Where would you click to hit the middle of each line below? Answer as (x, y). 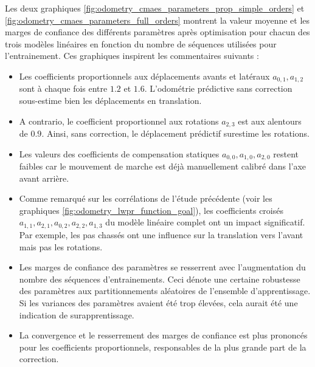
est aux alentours (270, 121)
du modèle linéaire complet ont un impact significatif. (205, 222)
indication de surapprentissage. (77, 314)
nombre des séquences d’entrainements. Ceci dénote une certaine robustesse (160, 279)
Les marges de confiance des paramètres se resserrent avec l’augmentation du (162, 267)
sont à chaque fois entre (63, 88)
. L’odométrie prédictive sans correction (218, 88)
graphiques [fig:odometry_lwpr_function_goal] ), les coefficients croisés (151, 210)
